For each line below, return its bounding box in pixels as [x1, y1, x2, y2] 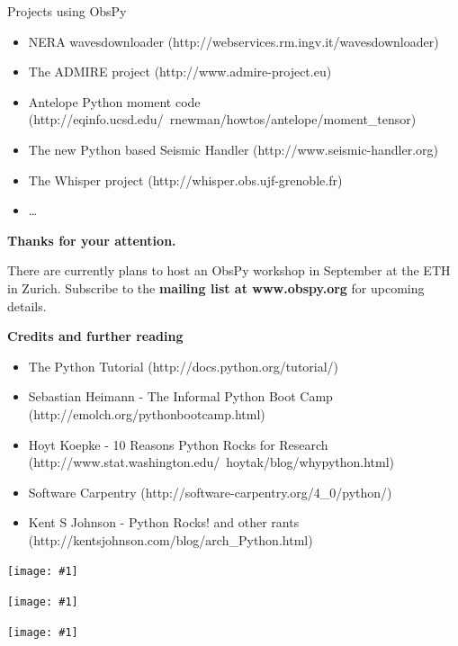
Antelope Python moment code [28, 92, 201, 111]
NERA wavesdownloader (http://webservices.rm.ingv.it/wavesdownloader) [28, 31, 439, 50]
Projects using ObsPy [7, 2, 127, 20]
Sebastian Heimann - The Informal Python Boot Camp [28, 387, 333, 406]
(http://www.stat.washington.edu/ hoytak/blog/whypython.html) [28, 453, 395, 471]
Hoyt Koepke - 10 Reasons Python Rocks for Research [28, 435, 328, 453]
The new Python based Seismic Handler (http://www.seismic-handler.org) [28, 139, 439, 158]
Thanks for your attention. [7, 230, 176, 249]
